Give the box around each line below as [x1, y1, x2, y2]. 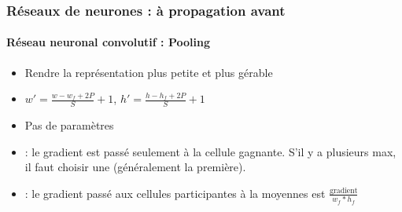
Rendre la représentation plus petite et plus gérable [24, 64, 273, 80]
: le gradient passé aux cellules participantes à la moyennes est [24, 185, 326, 201]
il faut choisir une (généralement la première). [24, 159, 246, 175]
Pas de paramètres [24, 117, 114, 133]
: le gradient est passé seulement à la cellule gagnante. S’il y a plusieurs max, [24, 143, 396, 159]
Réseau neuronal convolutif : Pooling [6, 34, 210, 50]
